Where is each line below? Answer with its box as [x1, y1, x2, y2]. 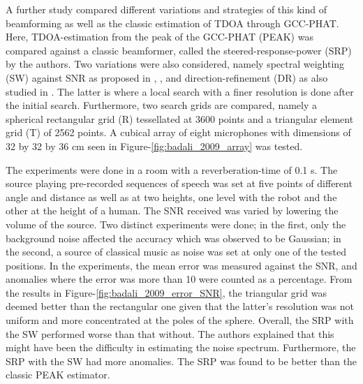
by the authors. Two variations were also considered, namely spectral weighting [6, 57, 345, 71]
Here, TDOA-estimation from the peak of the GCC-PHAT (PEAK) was [6, 29, 313, 44]
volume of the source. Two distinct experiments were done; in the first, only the [6, 216, 346, 231]
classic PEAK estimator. [6, 367, 110, 382]
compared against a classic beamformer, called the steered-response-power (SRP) [6, 43, 352, 57]
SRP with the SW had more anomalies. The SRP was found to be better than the [6, 353, 357, 368]
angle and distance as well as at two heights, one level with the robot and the [6, 189, 337, 204]
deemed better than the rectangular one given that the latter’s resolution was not [6, 299, 354, 313]
